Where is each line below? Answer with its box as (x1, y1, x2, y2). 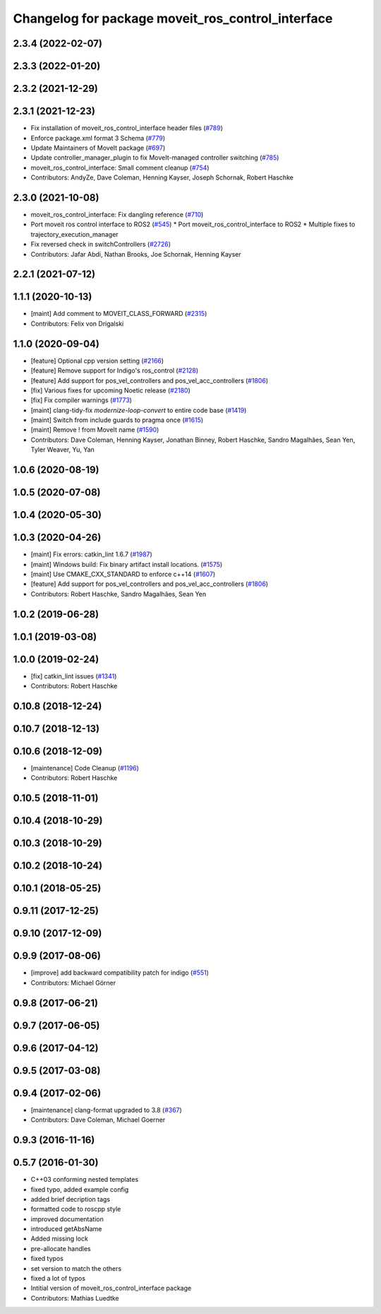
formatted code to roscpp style (30, 1205, 121, 1214)
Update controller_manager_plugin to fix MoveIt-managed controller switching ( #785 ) (30, 153, 279, 162)
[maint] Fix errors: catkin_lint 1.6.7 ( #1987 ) (30, 550, 153, 558)
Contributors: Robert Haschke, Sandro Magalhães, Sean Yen (30, 589, 207, 598)
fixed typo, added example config (30, 1185, 129, 1194)
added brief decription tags (30, 1195, 111, 1203)
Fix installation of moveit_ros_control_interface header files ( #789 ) (30, 124, 224, 132)
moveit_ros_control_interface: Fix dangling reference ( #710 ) (30, 210, 204, 218)
